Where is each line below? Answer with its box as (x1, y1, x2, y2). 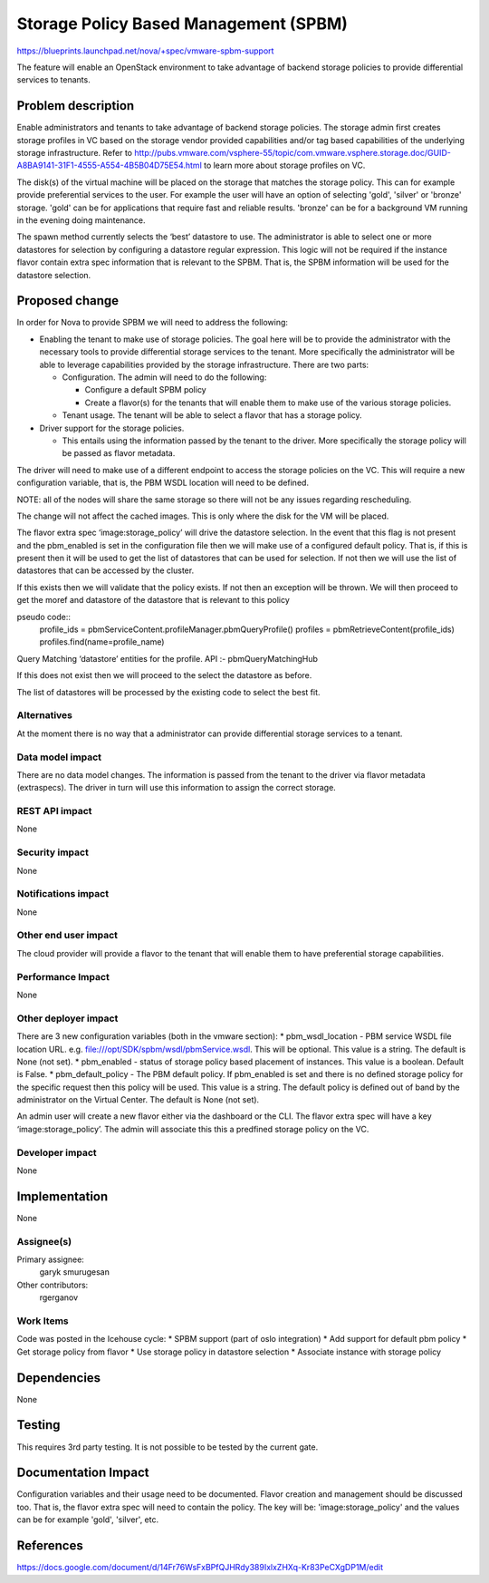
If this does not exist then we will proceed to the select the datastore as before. (16, 670, 312, 681)
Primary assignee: (16, 1254, 85, 1265)
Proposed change (16, 293, 120, 308)
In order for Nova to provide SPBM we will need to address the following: (16, 317, 289, 328)
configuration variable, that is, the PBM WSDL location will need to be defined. (16, 477, 310, 489)
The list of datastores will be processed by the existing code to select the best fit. (16, 686, 321, 697)
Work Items (16, 1315, 69, 1327)
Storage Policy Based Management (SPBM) (16, 14, 349, 34)
